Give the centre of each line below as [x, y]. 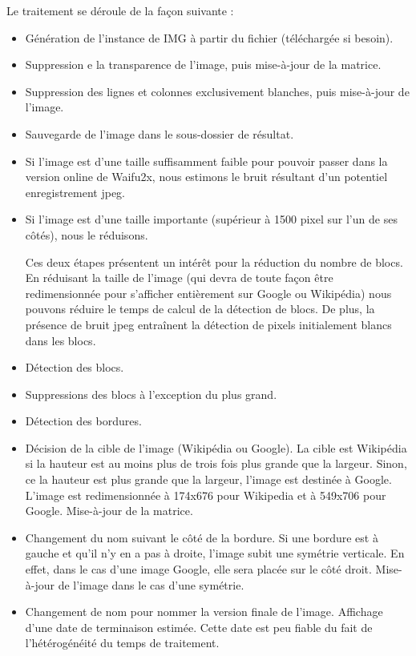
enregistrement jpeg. [75, 192]
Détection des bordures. [83, 421]
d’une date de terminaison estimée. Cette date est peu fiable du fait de [199, 627]
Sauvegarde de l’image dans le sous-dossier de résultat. [160, 133]
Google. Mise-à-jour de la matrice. [109, 511]
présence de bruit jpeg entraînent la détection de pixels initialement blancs [208, 324]
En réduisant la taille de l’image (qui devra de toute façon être [179, 278]
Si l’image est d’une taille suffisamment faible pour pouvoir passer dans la [206, 161]
